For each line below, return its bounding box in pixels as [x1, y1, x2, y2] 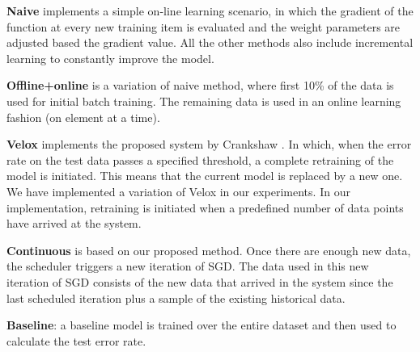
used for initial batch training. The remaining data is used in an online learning [6, 92, 401, 109]
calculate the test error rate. [6, 332, 146, 349]
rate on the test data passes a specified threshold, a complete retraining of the [6, 151, 394, 168]
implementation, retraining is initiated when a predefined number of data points [6, 199, 404, 216]
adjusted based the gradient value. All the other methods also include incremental [6, 34, 414, 51]
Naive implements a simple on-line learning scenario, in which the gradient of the [6, 2, 414, 19]
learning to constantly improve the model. [6, 49, 214, 66]
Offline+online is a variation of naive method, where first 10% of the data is [6, 77, 394, 94]
